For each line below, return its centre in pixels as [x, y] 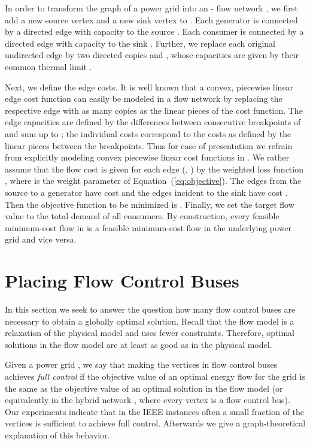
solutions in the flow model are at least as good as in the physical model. [139, 344]
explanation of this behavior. [57, 435]
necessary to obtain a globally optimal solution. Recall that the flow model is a [150, 321]
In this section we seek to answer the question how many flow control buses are [150, 309]
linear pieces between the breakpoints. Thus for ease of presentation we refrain [149, 145]
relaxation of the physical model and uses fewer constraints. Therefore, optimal [150, 333]
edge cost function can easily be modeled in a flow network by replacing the [144, 99]
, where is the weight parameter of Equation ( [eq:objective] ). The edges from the [153, 181]
